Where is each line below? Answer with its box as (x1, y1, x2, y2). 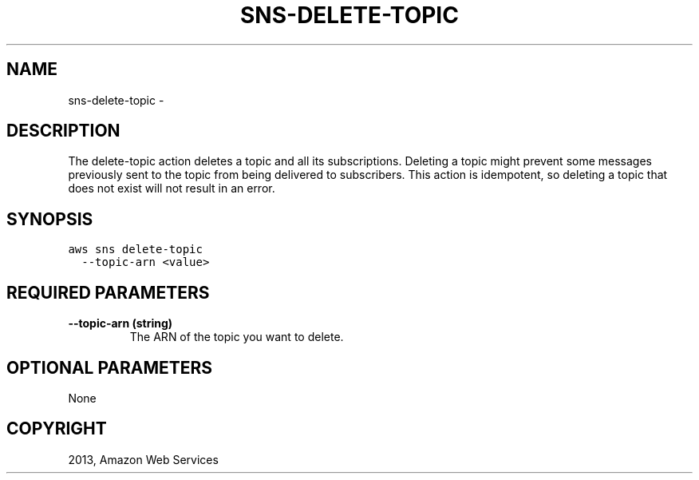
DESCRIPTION (6, 121, 120, 141)
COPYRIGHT (6, 419, 107, 439)
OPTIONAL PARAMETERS (6, 357, 213, 378)
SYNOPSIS (6, 208, 93, 229)
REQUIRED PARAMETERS (6, 282, 210, 303)
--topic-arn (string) (68, 316, 173, 331)
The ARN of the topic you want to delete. (129, 330, 344, 344)
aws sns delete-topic (68, 243, 203, 256)
